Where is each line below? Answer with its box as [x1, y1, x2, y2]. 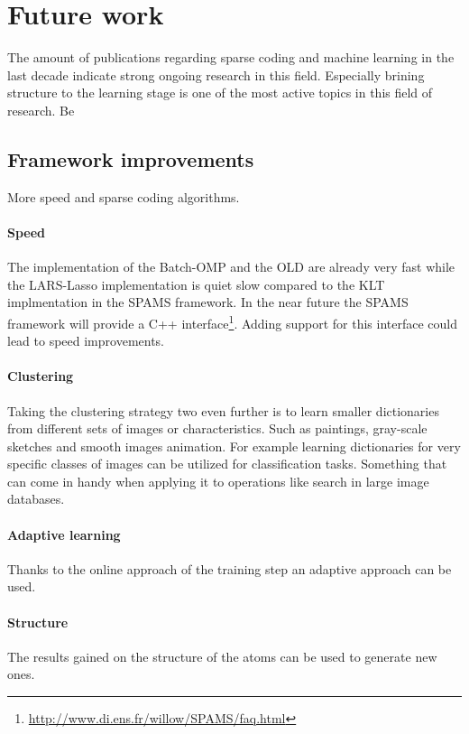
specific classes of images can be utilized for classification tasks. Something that [7, 454, 447, 473]
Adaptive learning [7, 525, 121, 544]
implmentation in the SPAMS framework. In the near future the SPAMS [7, 293, 409, 311]
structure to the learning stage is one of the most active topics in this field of [7, 83, 433, 102]
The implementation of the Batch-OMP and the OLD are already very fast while [7, 257, 455, 276]
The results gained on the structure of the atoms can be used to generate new [7, 646, 437, 665]
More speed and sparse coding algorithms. [7, 187, 240, 206]
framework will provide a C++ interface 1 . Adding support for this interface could [7, 311, 458, 332]
